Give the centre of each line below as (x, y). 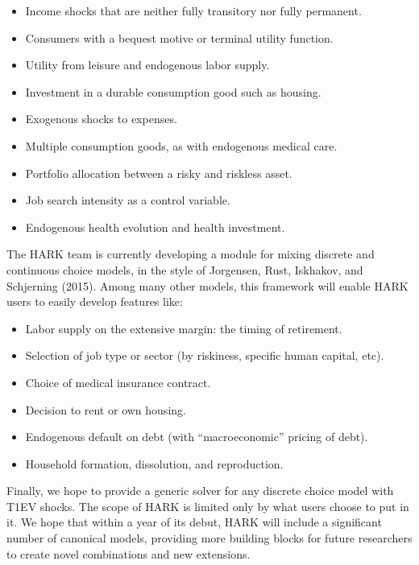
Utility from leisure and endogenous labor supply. (147, 65)
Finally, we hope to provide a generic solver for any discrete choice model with (200, 491)
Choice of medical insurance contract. (118, 382)
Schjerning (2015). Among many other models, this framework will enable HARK (207, 285)
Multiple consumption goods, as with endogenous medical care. (181, 145)
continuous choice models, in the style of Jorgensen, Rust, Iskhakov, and (185, 269)
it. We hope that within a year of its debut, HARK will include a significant (194, 522)
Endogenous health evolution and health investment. (155, 227)
